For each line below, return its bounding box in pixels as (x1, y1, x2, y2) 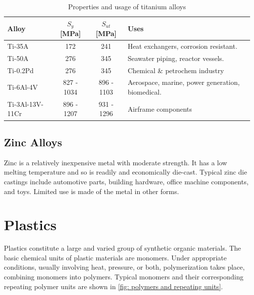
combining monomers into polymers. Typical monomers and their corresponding (4, 272, 244, 282)
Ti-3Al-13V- (7, 98, 43, 109)
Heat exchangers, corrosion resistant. (127, 40, 237, 51)
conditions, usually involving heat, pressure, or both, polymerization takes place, (4, 262, 245, 272)
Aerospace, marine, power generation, (127, 77, 240, 87)
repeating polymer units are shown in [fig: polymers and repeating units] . (4, 281, 223, 291)
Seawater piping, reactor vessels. (127, 53, 224, 63)
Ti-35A (7, 40, 29, 51)
